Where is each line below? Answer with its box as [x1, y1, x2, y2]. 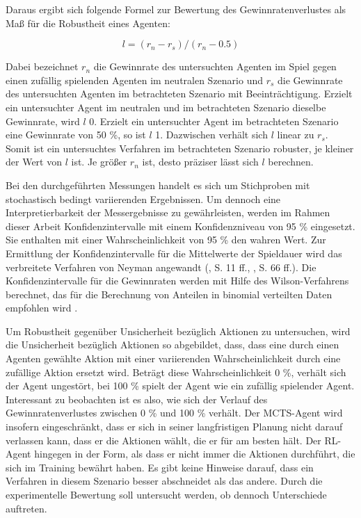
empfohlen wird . [6, 300, 78, 315]
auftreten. [6, 501, 47, 515]
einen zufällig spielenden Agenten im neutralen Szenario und [6, 72, 264, 87]
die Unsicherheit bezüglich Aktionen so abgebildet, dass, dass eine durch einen [6, 337, 339, 352]
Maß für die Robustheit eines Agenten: [6, 15, 170, 30]
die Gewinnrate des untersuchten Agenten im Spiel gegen [93, 59, 337, 74]
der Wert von [6, 154, 62, 169]
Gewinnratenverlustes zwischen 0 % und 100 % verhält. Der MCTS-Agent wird [6, 405, 343, 420]
